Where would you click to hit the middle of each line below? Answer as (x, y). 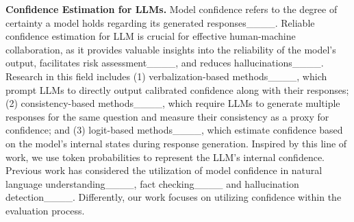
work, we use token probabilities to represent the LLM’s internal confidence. (165, 157)
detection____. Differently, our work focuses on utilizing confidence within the (174, 197)
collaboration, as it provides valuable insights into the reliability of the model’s (171, 49)
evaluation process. (45, 210)
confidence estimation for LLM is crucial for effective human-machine (151, 36)
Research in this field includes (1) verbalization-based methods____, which (166, 76)
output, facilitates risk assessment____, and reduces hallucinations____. (165, 63)
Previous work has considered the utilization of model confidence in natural (164, 170)
